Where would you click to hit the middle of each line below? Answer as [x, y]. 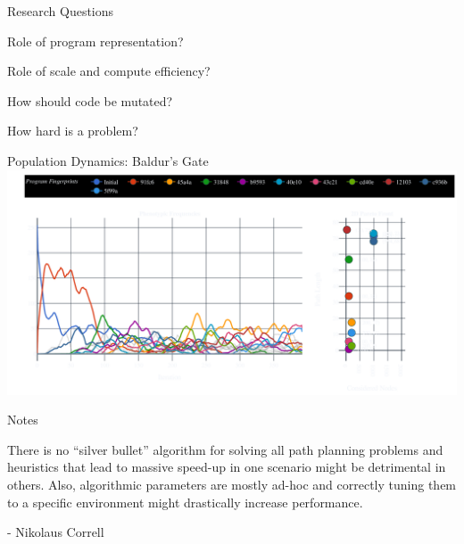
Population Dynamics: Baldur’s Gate [108, 160]
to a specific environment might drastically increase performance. [185, 502]
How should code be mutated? [90, 100]
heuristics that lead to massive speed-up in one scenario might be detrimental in [227, 467]
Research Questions [61, 11]
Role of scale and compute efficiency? [109, 71]
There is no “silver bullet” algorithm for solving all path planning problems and [225, 449]
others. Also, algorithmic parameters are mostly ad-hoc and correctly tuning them [232, 484]
